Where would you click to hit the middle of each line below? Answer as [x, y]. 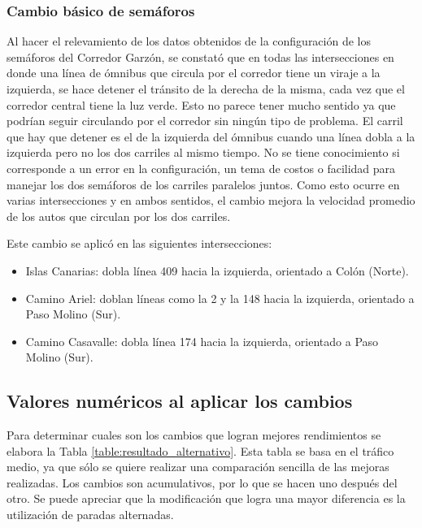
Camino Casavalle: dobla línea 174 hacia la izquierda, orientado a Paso [202, 341]
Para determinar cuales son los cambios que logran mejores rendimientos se [194, 435]
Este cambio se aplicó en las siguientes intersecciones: [139, 243]
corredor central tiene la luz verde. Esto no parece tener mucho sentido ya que [201, 104]
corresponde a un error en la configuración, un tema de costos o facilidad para [201, 168]
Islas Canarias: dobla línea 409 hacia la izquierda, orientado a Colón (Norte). [217, 270]
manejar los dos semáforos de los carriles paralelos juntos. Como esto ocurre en [203, 184]
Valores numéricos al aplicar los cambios [180, 401]
